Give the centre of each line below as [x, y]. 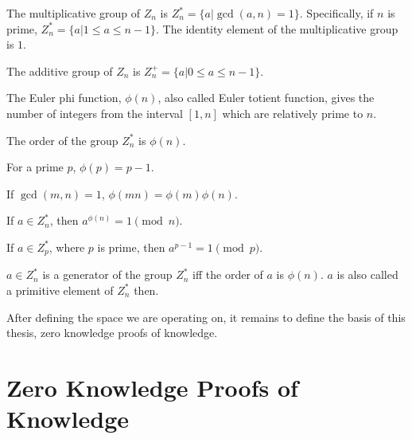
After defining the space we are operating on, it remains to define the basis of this [206, 317]
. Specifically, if [336, 13]
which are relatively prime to [293, 113]
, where [67, 247]
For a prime [35, 167]
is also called [367, 274]
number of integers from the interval [95, 113]
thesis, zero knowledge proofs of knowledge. [112, 333]
